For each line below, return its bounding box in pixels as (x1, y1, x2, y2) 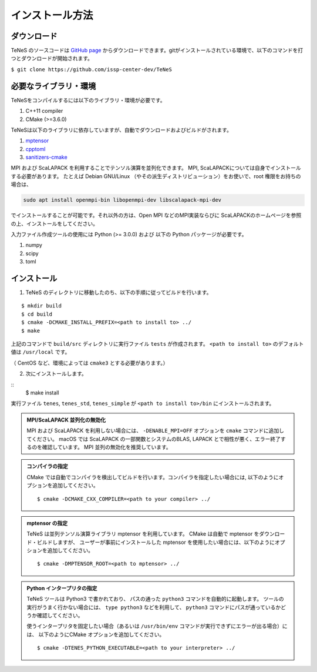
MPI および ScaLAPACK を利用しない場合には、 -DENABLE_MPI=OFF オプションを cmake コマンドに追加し (26, 427, 285, 434)
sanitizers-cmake (25, 153, 68, 161)
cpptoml (25, 145, 46, 152)
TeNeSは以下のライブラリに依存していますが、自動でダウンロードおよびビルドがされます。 (11, 126, 232, 133)
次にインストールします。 (25, 370, 87, 377)
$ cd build (21, 310, 53, 317)
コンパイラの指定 (26, 463, 68, 470)
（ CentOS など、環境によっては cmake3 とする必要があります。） (11, 359, 168, 366)
